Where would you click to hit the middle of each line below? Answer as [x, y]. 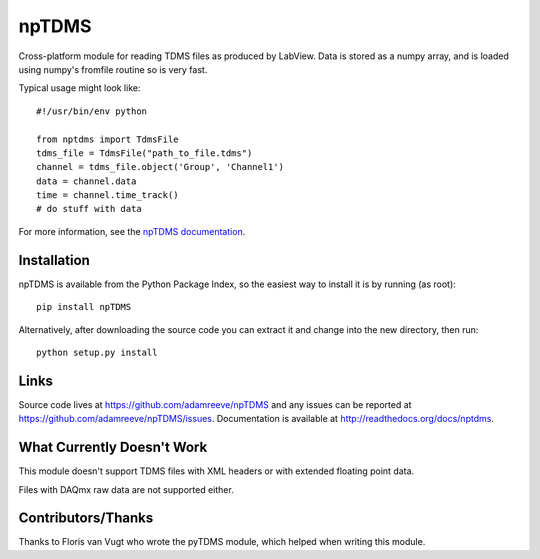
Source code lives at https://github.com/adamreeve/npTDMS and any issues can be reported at [215, 404]
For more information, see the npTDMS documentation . [132, 231]
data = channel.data [86, 181]
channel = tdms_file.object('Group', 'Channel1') [160, 167]
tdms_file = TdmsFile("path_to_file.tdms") [144, 153]
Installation [54, 260]
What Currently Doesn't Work [113, 447]
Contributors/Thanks [86, 518]
